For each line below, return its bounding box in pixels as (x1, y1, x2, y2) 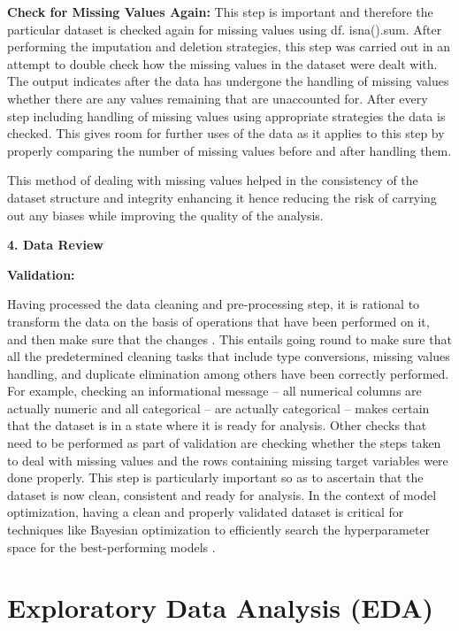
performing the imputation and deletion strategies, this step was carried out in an (7, 37, 451, 56)
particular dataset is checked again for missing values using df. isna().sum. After (7, 19, 442, 38)
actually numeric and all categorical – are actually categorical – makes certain (7, 398, 430, 417)
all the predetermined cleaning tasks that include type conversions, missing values (7, 347, 450, 366)
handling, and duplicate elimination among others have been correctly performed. (7, 364, 449, 382)
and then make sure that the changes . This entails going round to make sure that (7, 329, 452, 348)
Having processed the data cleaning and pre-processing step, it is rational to (7, 295, 420, 313)
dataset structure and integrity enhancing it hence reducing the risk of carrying (7, 188, 437, 206)
